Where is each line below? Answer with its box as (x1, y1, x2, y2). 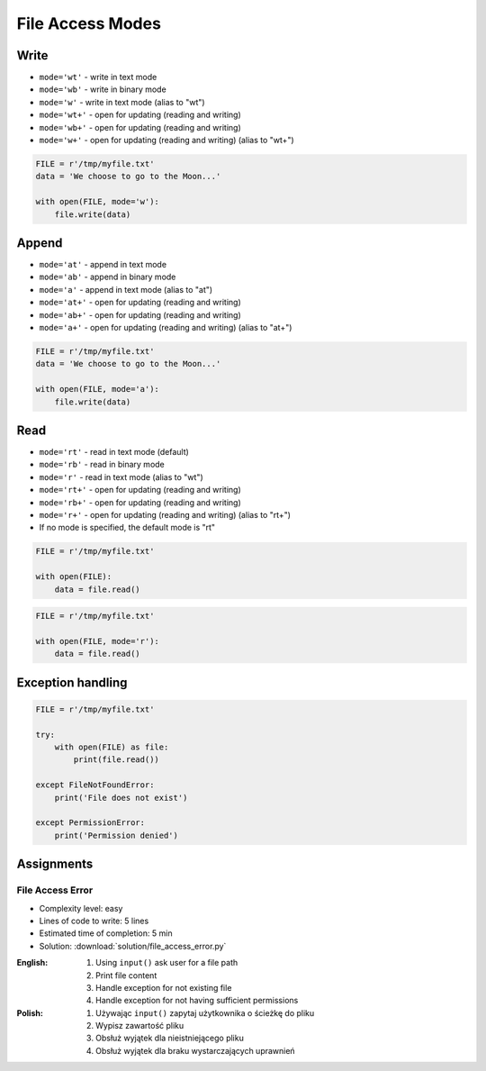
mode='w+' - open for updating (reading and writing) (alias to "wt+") (39, 135, 294, 146)
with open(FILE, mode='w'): (35, 196, 159, 207)
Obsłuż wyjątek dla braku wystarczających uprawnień (95, 1045, 296, 1056)
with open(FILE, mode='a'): (35, 384, 159, 395)
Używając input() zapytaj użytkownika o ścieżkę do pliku (95, 1007, 315, 1018)
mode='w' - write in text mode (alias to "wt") (39, 96, 206, 107)
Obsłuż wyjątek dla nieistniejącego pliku (95, 1032, 245, 1044)
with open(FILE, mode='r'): (35, 636, 159, 646)
